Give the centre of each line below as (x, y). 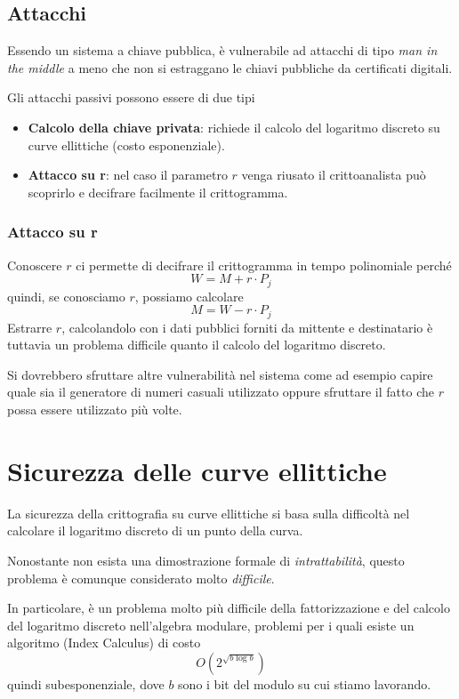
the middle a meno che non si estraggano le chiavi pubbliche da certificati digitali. (230, 67)
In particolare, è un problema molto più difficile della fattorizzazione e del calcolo (229, 608)
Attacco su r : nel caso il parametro (128, 175)
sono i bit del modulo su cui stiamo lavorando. (305, 683)
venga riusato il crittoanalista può (334, 175)
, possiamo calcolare (189, 296)
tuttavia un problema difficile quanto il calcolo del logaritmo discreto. (197, 345)
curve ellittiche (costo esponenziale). (126, 145)
